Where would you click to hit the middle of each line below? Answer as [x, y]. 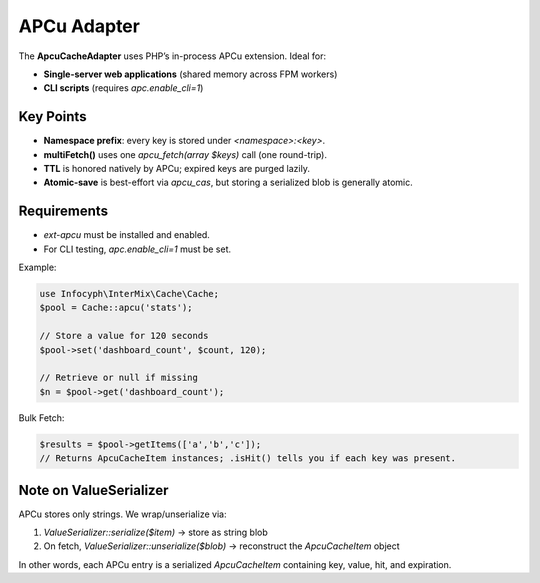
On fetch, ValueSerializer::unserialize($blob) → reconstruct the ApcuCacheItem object [221, 546]
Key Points [52, 116]
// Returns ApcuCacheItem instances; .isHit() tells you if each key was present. [248, 458]
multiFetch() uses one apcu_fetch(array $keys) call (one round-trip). [185, 154]
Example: [37, 267]
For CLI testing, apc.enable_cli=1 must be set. [137, 249]
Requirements [63, 211]
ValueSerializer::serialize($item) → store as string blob [156, 532]
